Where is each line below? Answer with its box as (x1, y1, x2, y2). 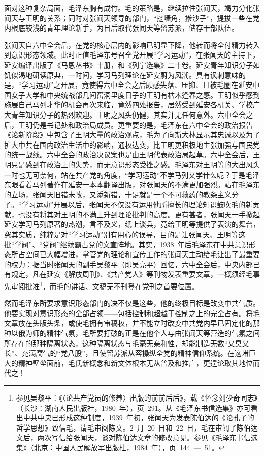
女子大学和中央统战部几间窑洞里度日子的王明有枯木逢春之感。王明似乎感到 (11, 89, 260, 100)
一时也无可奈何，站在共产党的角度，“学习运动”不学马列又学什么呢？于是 (4, 169, 246, 180)
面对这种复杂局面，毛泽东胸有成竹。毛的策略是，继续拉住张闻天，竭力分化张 (4, 3, 260, 13)
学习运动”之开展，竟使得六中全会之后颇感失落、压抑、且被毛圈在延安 (21, 79, 253, 90)
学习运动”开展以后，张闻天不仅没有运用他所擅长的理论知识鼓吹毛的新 (21, 199, 253, 210)
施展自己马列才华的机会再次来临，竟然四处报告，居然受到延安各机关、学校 (4, 99, 253, 110)
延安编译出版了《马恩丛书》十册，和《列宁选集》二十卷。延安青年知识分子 (4, 59, 253, 70)
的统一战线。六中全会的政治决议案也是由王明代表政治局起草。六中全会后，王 (4, 149, 260, 160)
